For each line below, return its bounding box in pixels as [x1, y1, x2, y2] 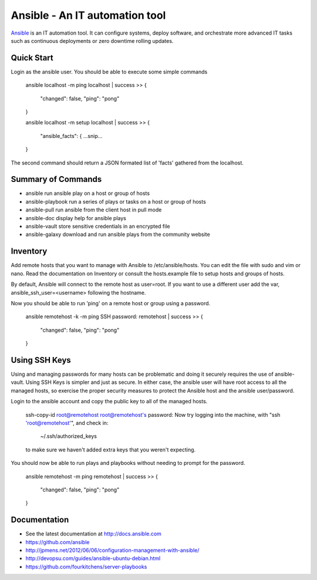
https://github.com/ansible [25, 538, 90, 545]
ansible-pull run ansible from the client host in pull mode [25, 206, 162, 214]
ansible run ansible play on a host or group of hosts [25, 190, 150, 197]
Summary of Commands [11, 174, 102, 184]
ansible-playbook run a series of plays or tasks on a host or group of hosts [25, 198, 207, 205]
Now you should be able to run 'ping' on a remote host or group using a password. [11, 299, 211, 306]
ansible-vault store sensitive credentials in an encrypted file [25, 223, 170, 230]
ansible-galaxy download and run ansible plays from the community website [25, 231, 211, 238]
